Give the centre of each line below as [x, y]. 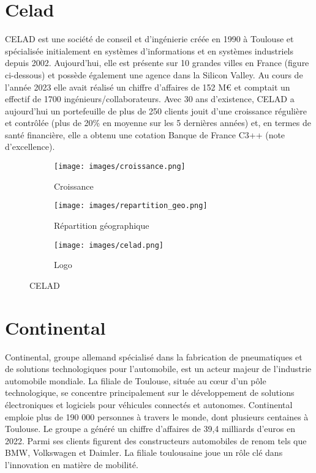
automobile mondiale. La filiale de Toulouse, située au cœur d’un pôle [136, 380]
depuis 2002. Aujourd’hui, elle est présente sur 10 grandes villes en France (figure [157, 63]
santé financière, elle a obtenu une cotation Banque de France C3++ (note [145, 134]
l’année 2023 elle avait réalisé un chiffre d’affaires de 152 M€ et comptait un [148, 87]
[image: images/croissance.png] [120, 167]
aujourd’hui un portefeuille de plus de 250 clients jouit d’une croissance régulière [156, 110]
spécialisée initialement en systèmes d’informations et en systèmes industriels [149, 50]
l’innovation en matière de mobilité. [72, 464]
